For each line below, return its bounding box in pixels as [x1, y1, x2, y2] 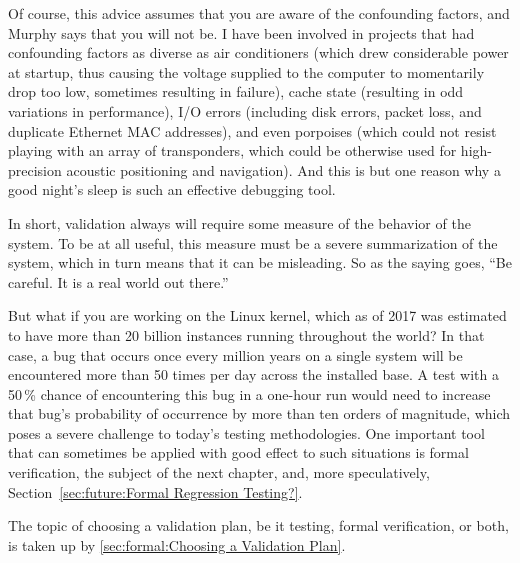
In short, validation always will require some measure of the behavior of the [8, 212, 471, 233]
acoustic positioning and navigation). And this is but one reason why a [66, 159, 501, 180]
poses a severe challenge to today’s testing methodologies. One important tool [8, 422, 485, 443]
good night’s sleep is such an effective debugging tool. [8, 179, 336, 200]
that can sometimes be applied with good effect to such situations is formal [8, 442, 469, 463]
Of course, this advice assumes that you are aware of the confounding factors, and [8, 3, 510, 23]
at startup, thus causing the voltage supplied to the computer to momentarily [8, 61, 485, 82]
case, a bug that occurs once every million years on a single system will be [8, 344, 463, 365]
